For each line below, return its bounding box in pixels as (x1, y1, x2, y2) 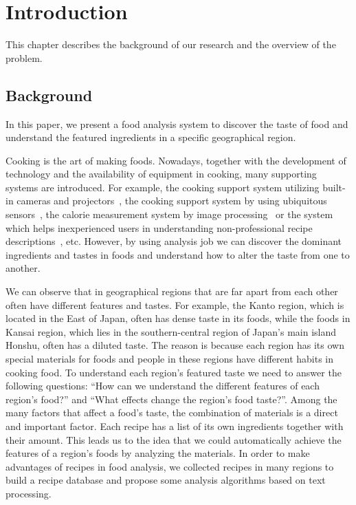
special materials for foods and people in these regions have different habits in (5, 352, 334, 366)
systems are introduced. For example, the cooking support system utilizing (5, 180, 320, 194)
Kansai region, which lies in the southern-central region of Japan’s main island (5, 324, 337, 339)
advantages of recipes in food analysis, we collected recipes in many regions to (5, 459, 334, 473)
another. (5, 261, 41, 275)
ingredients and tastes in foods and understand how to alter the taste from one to (5, 247, 350, 261)
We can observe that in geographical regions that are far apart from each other (5, 284, 338, 299)
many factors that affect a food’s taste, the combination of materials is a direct (5, 405, 338, 420)
